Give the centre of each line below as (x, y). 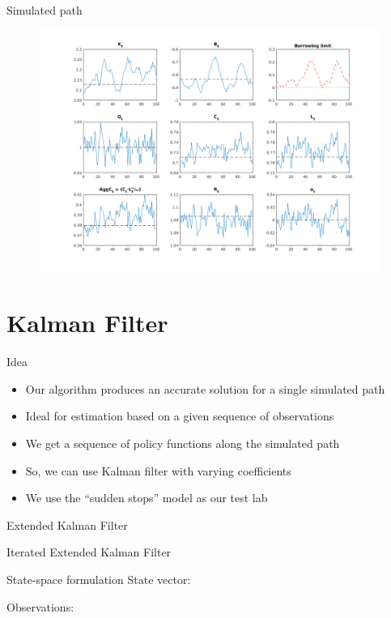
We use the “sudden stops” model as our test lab (147, 498)
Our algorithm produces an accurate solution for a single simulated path (205, 388)
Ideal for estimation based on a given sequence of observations (180, 416)
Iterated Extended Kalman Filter (89, 552)
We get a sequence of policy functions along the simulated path (183, 443)
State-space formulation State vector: (99, 580)
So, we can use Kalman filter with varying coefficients (158, 470)
